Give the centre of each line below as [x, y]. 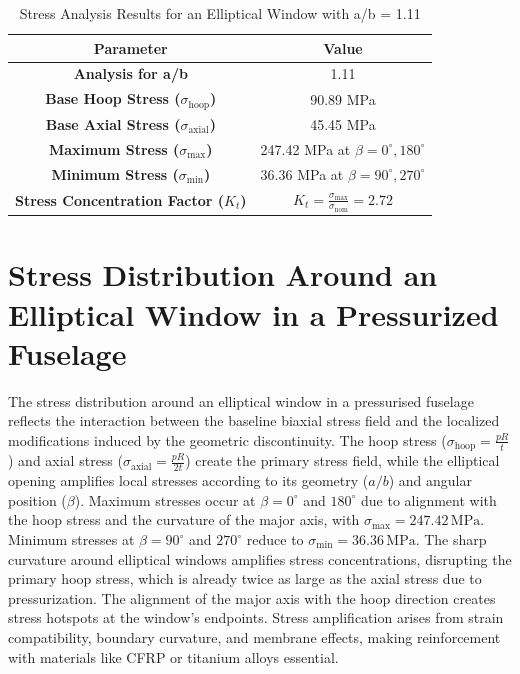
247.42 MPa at [305, 148]
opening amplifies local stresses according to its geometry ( [188, 480]
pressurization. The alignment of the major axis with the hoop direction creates [252, 597]
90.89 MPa [343, 98]
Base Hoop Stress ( [113, 98]
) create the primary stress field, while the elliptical [342, 460]
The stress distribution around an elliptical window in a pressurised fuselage [241, 400]
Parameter [130, 47]
